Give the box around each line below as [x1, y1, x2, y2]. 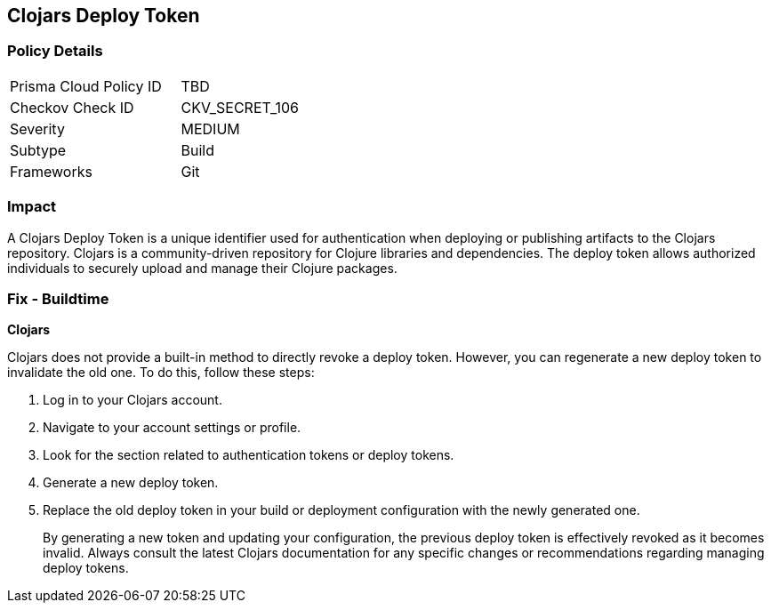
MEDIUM [181, 119, 240, 138]
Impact [7, 197, 57, 216]
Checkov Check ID [10, 98, 134, 116]
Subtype [10, 140, 67, 159]
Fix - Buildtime [7, 289, 109, 308]
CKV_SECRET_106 [181, 98, 300, 116]
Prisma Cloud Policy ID [10, 76, 162, 95]
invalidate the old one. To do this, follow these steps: [7, 365, 315, 381]
